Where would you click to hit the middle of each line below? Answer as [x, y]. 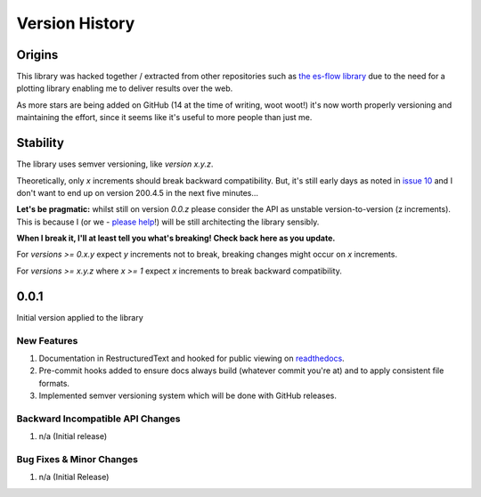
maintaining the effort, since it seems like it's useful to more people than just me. [164, 118]
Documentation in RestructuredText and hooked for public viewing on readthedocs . [192, 358]
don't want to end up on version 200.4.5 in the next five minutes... [137, 192]
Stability [40, 143]
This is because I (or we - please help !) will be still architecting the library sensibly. [168, 222]
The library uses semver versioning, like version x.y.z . [115, 164]
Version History [76, 23]
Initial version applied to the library [80, 317]
